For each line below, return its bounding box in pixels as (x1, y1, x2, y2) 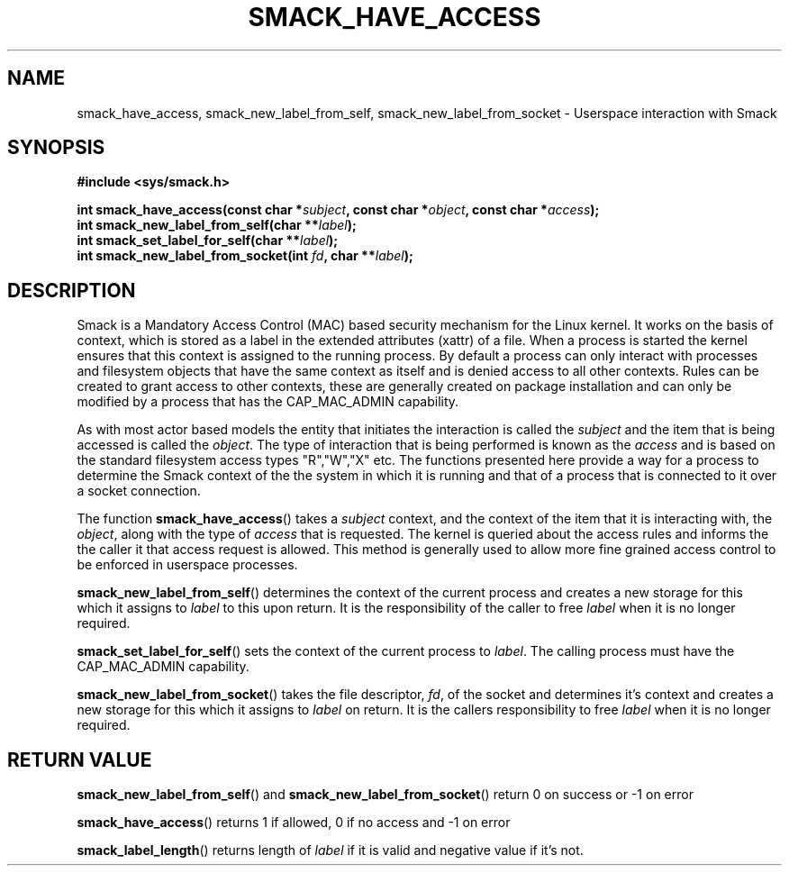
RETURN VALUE (7, 748, 152, 771)
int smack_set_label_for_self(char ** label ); (77, 232, 339, 249)
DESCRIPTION (7, 278, 136, 302)
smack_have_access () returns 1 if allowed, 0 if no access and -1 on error (77, 814, 511, 831)
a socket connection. (77, 483, 201, 499)
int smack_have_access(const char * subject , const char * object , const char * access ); (77, 202, 600, 218)
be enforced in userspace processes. (77, 557, 298, 573)
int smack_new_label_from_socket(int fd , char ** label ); (77, 248, 413, 264)
